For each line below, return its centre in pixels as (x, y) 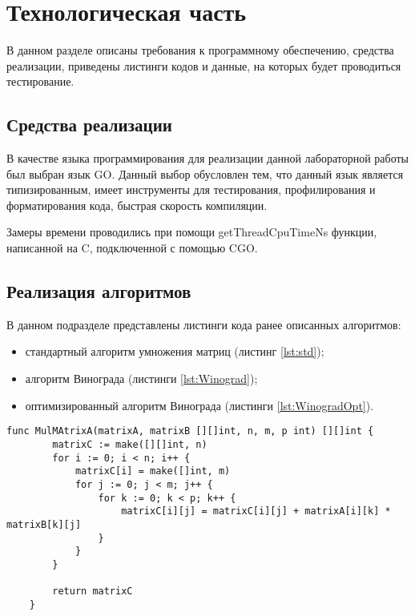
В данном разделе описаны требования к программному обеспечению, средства (200, 50)
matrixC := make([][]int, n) (130, 444)
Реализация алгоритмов (99, 291)
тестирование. (40, 81)
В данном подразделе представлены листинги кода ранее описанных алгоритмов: (204, 324)
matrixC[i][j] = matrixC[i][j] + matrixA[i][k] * (256, 511)
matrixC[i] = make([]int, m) (153, 471)
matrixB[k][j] (44, 524)
